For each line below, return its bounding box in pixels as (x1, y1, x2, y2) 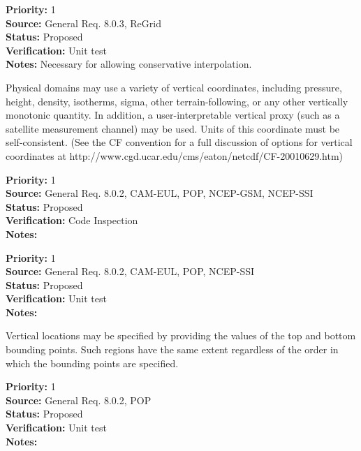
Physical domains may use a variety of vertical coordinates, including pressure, (6, 80, 342, 94)
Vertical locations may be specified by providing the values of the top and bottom (6, 328, 356, 343)
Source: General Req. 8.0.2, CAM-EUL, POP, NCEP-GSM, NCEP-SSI (6, 186, 314, 200)
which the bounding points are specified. (6, 355, 179, 370)
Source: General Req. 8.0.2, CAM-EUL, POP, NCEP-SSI (6, 264, 255, 279)
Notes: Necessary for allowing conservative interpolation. (6, 57, 252, 71)
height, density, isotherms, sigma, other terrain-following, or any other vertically (6, 94, 348, 108)
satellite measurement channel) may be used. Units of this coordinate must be (6, 121, 340, 135)
